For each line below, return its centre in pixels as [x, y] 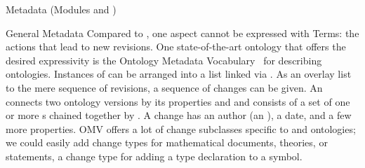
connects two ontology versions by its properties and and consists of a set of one [178, 101]
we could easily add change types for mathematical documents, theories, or [167, 142]
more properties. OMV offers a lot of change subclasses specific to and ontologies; [181, 128]
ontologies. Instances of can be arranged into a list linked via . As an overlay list [179, 74]
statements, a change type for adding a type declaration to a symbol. [154, 156]
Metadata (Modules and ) [61, 9]
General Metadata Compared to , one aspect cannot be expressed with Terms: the [182, 33]
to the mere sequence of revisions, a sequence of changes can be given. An [164, 87]
